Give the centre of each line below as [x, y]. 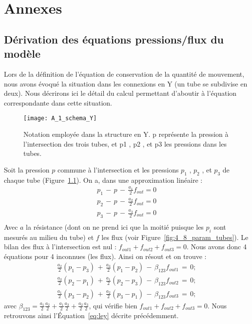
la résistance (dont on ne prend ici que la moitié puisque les [115, 227]
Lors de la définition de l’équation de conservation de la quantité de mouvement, [124, 74]
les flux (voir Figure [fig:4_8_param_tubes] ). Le [175, 237]
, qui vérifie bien [113, 305]
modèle [22, 54]
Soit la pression [27, 169]
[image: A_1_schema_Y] [60, 119]
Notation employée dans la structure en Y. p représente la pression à [126, 134]
